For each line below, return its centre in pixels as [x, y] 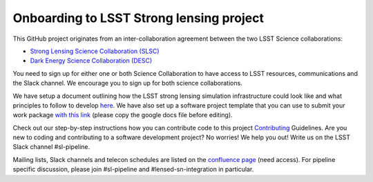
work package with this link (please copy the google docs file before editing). [123, 115]
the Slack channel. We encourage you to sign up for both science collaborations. [128, 83]
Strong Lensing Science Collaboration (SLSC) [95, 51]
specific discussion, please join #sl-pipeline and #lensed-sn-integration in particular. [133, 170]
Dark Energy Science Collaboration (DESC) [91, 61]
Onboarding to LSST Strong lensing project [138, 18]
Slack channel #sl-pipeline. [51, 147]
